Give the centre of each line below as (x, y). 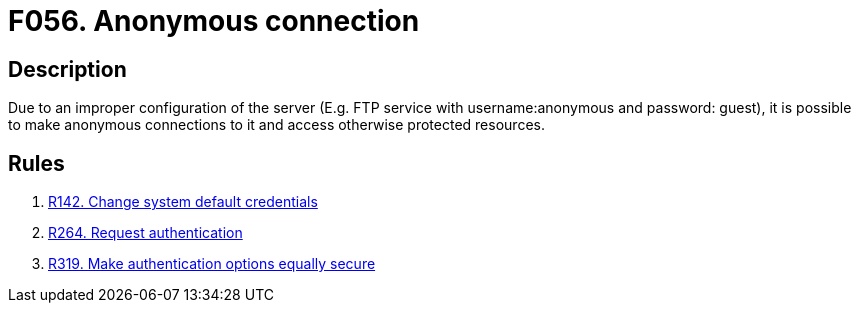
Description (67, 69)
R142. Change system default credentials (183, 202)
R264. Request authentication (145, 233)
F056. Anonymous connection (214, 21)
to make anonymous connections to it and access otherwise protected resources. (276, 125)
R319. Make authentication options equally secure (212, 264)
